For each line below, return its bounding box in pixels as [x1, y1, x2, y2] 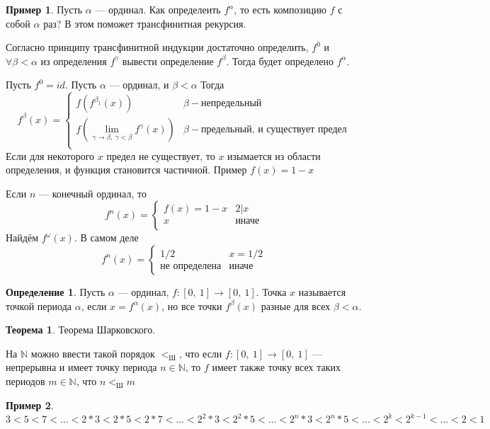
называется [298, 284, 346, 299]
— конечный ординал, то [38, 185, 147, 200]
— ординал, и [109, 77, 169, 92]
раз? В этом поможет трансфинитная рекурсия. [43, 16, 246, 30]
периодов [6, 373, 45, 388]
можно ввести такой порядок [30, 345, 155, 360]
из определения [40, 53, 107, 68]
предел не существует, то [106, 148, 215, 163]
